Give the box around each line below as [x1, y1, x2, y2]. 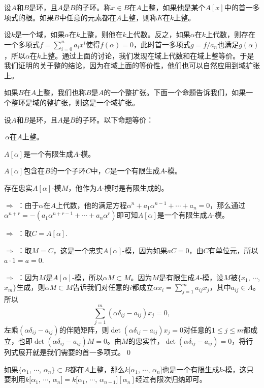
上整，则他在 [80, 29, 123, 40]
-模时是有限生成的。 [102, 182, 169, 193]
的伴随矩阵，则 [59, 324, 109, 335]
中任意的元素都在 [59, 12, 116, 22]
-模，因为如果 [122, 245, 168, 255]
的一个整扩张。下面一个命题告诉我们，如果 [104, 87, 246, 98]
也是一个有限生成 [162, 364, 219, 374]
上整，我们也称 [36, 87, 86, 98]
